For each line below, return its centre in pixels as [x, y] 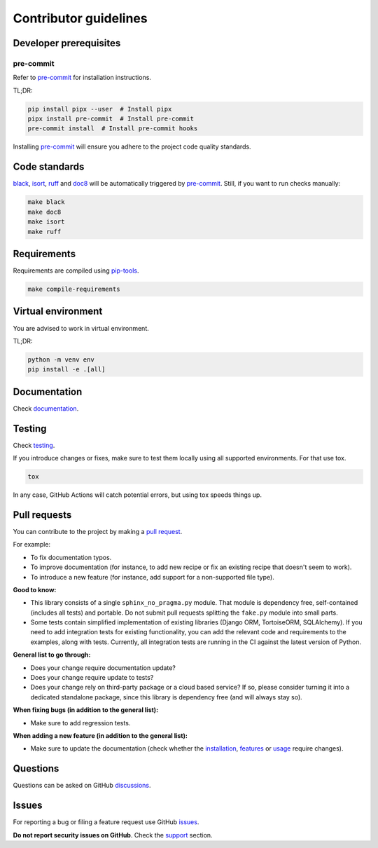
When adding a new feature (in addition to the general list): [100, 735]
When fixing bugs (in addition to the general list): [86, 710]
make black [46, 202]
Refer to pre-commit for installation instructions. [82, 78]
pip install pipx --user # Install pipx [100, 109]
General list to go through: [52, 655]
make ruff [44, 232]
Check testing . [34, 445]
